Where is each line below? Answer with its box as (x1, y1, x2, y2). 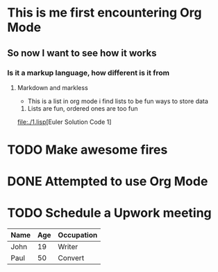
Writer (58, 242, 78, 252)
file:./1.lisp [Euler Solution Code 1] (17, 118, 112, 126)
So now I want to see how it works (7, 47, 157, 59)
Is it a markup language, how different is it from (7, 68, 170, 78)
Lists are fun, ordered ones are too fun (27, 104, 138, 112)
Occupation (58, 230, 98, 240)
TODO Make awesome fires (7, 142, 168, 158)
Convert (58, 253, 85, 263)
